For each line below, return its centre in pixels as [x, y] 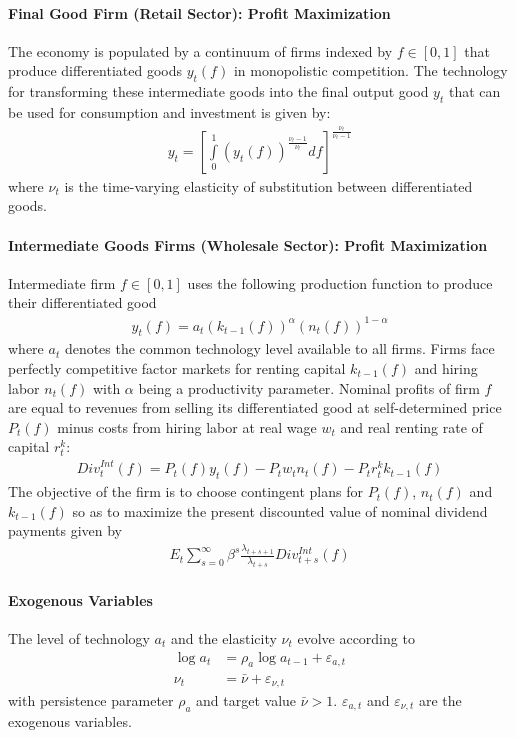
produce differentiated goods [95, 70]
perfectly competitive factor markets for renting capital [177, 367]
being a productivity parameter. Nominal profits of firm [309, 387]
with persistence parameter [91, 700]
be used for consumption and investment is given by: [169, 111]
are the [440, 700]
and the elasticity [223, 637]
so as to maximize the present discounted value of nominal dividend [280, 510]
